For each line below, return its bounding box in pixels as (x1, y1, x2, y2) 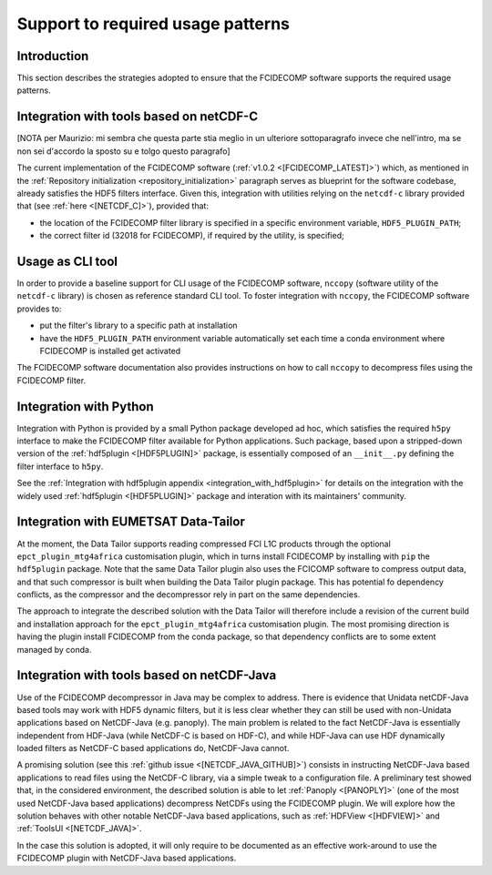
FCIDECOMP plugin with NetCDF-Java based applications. (16, 852, 237, 864)
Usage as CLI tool (16, 253, 118, 269)
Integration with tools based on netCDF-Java (16, 667, 277, 683)
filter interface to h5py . (16, 461, 104, 472)
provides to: (16, 303, 62, 314)
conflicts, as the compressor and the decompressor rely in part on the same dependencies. (16, 589, 361, 600)
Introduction (16, 48, 89, 64)
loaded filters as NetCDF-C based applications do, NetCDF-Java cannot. (16, 743, 290, 754)
